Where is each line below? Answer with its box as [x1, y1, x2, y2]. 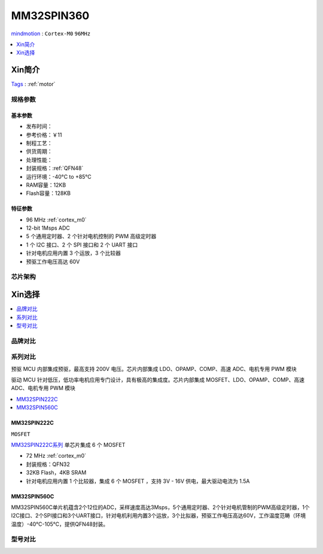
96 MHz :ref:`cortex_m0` [26, 216, 87, 223]
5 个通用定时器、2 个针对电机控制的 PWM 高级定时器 [26, 233, 157, 240]
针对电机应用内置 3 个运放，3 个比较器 [26, 249, 121, 257]
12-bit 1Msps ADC [26, 224, 70, 232]
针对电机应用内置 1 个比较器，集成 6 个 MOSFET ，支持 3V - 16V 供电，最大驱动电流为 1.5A [26, 477, 251, 485]
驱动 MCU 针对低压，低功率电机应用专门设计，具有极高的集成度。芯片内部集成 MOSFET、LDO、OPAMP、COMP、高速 [11, 376, 305, 383]
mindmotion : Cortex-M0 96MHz [11, 30, 91, 37]
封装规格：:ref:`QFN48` [26, 165, 84, 172]
